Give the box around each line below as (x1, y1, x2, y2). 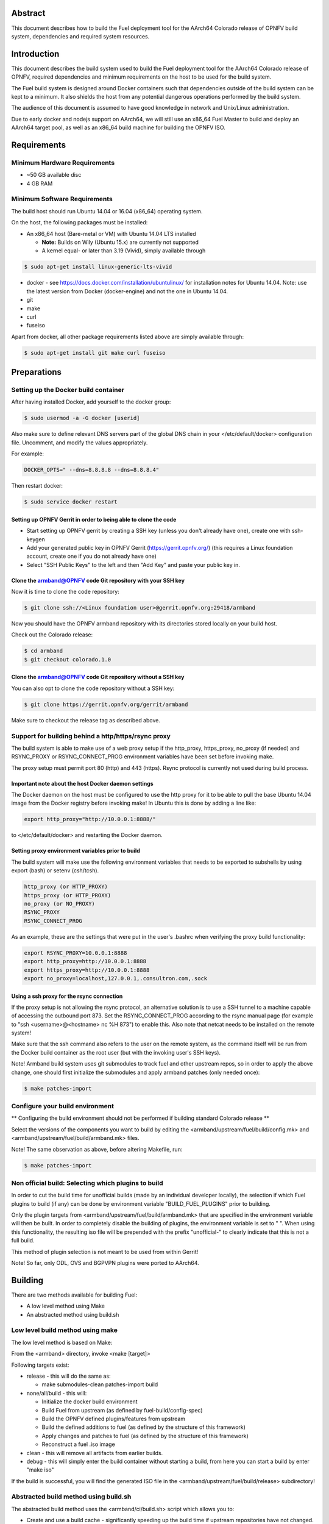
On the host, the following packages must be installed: (11, 219, 148, 226)
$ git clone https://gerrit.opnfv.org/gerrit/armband (24, 701, 188, 708)
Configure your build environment (11, 1102, 114, 1110)
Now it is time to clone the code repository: (11, 588, 120, 596)
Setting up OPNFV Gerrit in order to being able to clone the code (11, 516, 177, 523)
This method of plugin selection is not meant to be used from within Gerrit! (11, 1248, 199, 1255)
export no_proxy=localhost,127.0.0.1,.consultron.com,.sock (24, 975, 208, 981)
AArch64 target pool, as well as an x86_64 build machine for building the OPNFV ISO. (11, 124, 225, 131)
